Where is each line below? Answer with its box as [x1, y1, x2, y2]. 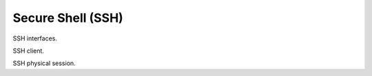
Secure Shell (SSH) [12, 10, 123, 25]
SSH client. [12, 47, 45, 55]
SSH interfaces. [12, 34, 58, 42]
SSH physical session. [12, 59, 76, 68]
